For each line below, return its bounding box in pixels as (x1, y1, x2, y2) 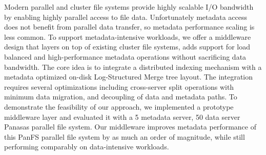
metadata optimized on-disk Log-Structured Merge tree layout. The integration (4, 71, 253, 82)
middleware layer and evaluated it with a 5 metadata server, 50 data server (4, 111, 240, 122)
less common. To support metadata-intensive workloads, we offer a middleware (4, 31, 251, 42)
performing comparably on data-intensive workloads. (4, 141, 169, 152)
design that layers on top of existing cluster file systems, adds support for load (4, 41, 250, 52)
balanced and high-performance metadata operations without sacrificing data (4, 51, 247, 62)
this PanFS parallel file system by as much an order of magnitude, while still (4, 131, 245, 142)
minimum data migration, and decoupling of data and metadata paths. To (4, 91, 237, 102)
